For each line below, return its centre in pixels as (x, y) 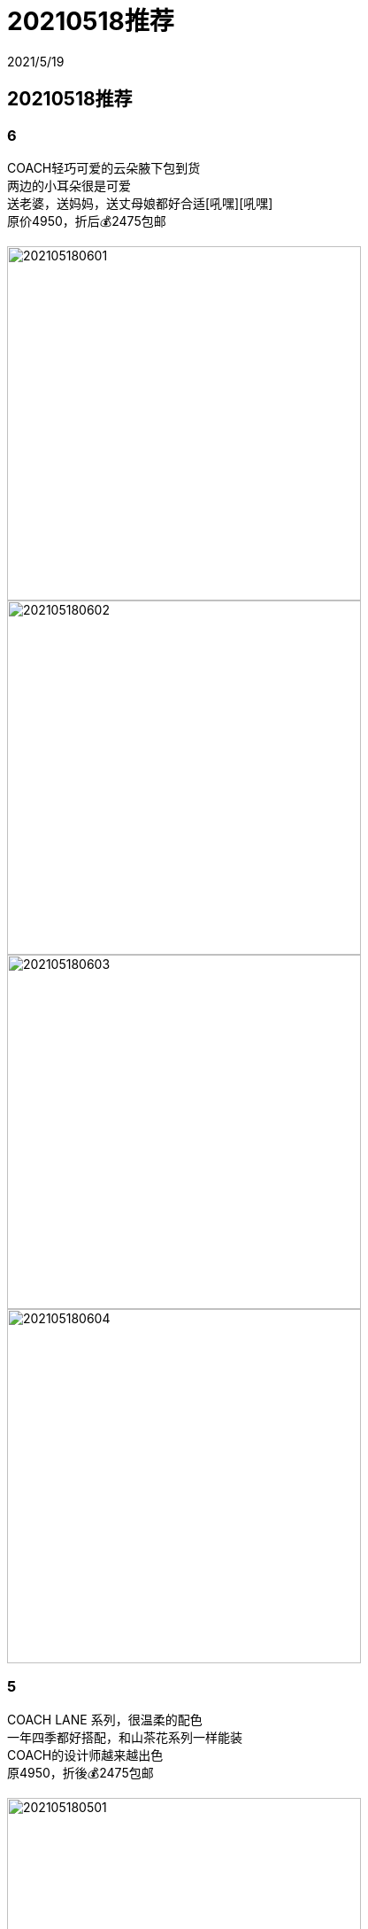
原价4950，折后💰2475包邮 (87, 221)
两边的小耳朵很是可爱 (69, 185)
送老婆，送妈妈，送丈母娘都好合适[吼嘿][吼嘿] (140, 203)
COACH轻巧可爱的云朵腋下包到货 (104, 167)
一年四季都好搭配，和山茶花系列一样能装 (125, 1737)
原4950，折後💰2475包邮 (80, 1772)
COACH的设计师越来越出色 (85, 1755)
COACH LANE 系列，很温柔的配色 (105, 1719)
